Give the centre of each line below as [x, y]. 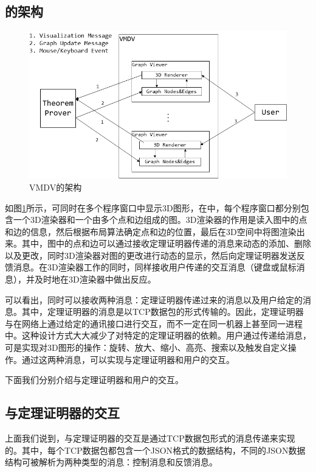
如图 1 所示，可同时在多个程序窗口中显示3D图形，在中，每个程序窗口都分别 [153, 207]
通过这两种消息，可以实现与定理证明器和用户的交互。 [128, 359]
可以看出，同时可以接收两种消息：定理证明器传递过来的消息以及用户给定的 [154, 299]
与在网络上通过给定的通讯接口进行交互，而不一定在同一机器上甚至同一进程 [154, 323]
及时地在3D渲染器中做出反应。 [95, 279]
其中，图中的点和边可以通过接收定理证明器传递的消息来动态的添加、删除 [166, 243]
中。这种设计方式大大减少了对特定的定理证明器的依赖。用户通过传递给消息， [158, 335]
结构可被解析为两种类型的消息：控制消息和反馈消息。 [111, 462]
